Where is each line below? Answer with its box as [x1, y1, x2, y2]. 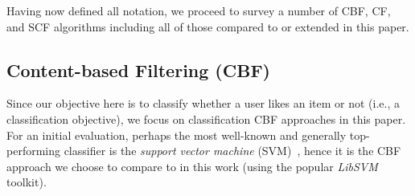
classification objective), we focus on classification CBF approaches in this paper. [6, 110, 406, 127]
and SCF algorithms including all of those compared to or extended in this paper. [6, 18, 409, 35]
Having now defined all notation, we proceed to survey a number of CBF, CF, [6, 2, 391, 18]
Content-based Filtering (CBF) [6, 57, 270, 82]
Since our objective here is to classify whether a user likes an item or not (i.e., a [6, 95, 400, 112]
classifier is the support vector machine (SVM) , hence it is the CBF [64, 142, 401, 159]
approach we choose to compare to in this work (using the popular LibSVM [6, 157, 378, 174]
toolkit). [6, 174, 47, 190]
